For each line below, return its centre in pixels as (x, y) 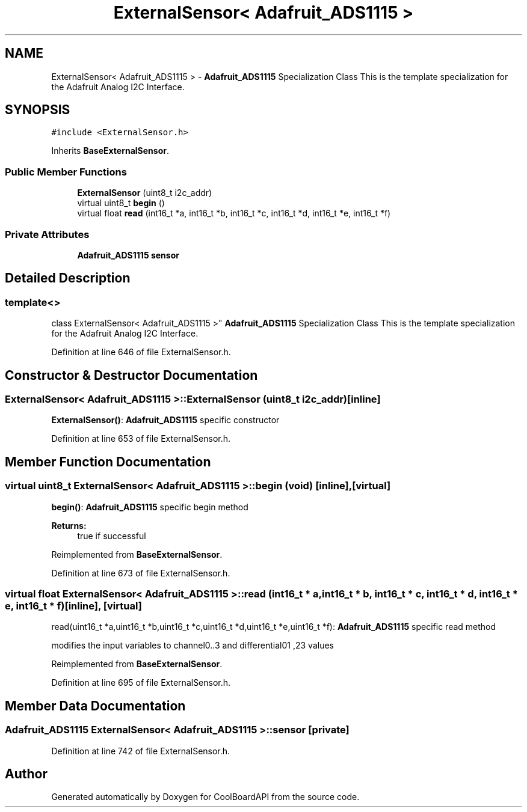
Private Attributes (47, 234)
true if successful (112, 536)
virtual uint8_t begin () (121, 203)
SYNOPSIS (38, 110)
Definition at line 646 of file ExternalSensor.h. (141, 352)
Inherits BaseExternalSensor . (110, 151)
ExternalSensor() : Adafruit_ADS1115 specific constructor (165, 420)
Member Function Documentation (108, 462)
